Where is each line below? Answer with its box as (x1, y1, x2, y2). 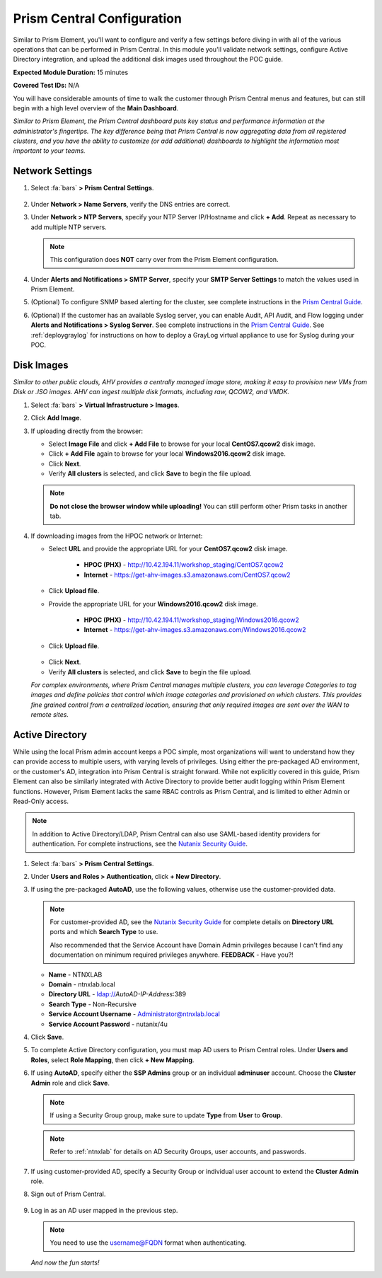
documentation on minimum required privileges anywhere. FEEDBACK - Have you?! (50, 950, 294, 959)
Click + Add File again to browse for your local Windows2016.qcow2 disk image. (48, 449, 286, 458)
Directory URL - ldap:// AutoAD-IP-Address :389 (48, 990, 187, 998)
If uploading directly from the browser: (30, 427, 144, 435)
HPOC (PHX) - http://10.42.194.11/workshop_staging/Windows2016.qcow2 (83, 616, 300, 624)
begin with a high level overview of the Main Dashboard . (13, 103, 179, 113)
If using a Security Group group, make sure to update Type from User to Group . (50, 1111, 283, 1119)
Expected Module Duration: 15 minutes (13, 68, 129, 76)
